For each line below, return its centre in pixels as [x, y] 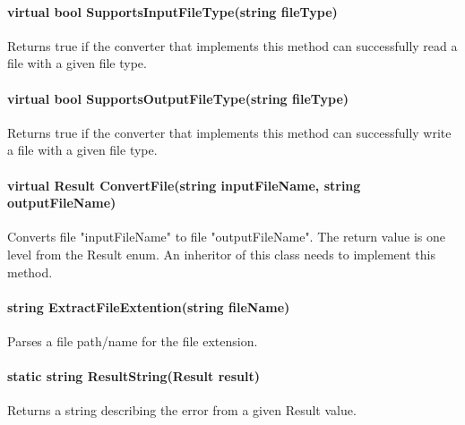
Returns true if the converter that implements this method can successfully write [229, 132]
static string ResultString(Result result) [133, 376]
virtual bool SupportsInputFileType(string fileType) [172, 11]
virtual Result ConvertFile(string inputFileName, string [184, 185]
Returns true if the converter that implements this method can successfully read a [232, 45]
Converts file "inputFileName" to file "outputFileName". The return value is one [227, 237]
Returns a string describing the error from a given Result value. [182, 410]
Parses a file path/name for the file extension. [133, 340]
